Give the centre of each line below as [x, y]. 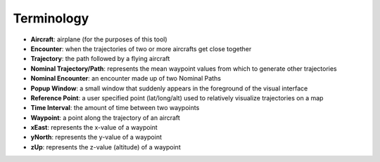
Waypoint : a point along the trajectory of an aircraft [106, 117]
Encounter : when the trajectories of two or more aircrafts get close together [141, 48]
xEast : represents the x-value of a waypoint [94, 128]
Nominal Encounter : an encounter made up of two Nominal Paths [126, 79]
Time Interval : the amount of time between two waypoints [115, 108]
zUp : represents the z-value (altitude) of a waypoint [106, 147]
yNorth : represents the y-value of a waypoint [96, 137]
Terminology [51, 18]
